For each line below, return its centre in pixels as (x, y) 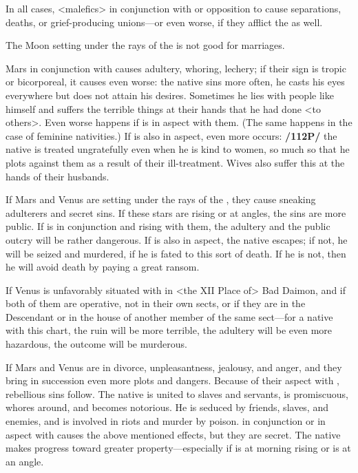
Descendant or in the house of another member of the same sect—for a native (169, 316)
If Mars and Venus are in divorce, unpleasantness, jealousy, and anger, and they (174, 367)
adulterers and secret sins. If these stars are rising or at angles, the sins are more (176, 212)
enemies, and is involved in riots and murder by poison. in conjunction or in (166, 421)
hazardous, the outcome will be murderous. (96, 344)
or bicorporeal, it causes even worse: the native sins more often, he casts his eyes (175, 82)
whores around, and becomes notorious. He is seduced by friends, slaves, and (167, 407)
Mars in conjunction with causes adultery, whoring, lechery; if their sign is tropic (176, 68)
